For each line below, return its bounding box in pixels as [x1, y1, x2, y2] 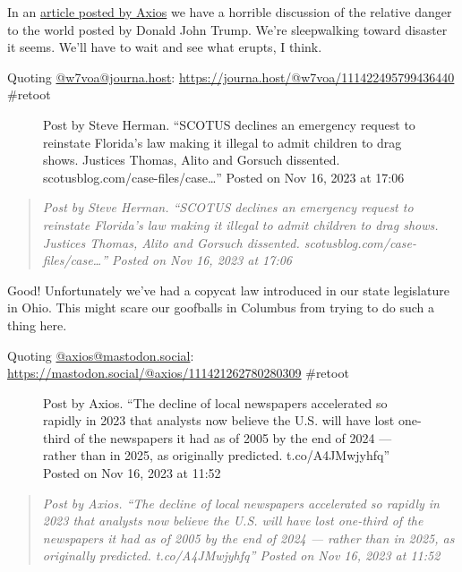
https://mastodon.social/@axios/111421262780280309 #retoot [7, 363, 349, 382]
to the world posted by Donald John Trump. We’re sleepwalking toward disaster [7, 20, 448, 38]
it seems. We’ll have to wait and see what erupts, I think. [7, 38, 322, 56]
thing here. [7, 315, 67, 334]
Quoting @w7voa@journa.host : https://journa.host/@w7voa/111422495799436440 [7, 67, 455, 86]
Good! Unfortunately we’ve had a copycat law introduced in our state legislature [7, 280, 449, 299]
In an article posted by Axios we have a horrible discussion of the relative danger [7, 3, 452, 21]
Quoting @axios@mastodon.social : [7, 346, 194, 364]
